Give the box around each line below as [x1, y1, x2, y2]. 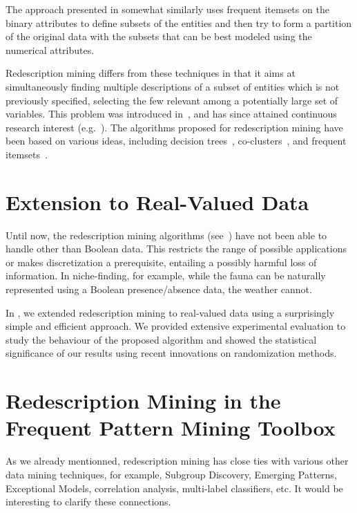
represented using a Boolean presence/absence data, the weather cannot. [6, 282, 312, 297]
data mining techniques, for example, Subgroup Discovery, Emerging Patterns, [6, 467, 337, 481]
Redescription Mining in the [6, 386, 281, 415]
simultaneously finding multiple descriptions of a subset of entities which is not [6, 79, 340, 93]
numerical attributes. [6, 42, 95, 57]
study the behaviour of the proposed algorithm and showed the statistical [6, 332, 317, 346]
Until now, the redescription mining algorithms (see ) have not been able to [6, 227, 327, 242]
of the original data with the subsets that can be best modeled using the [6, 29, 312, 44]
